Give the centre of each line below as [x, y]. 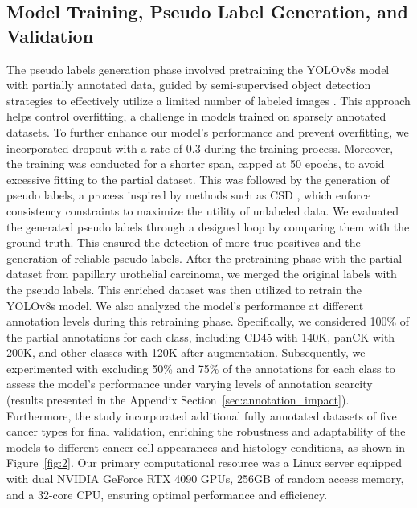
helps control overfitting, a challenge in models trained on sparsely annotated [196, 116]
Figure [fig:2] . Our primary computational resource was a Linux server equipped [204, 463]
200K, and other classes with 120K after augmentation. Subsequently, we [186, 352]
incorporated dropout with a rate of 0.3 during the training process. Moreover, [200, 147]
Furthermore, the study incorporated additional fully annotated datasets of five [202, 415]
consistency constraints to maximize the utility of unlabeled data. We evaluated [203, 210]
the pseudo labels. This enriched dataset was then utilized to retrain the [184, 289]
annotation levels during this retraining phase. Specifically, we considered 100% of [208, 321]
